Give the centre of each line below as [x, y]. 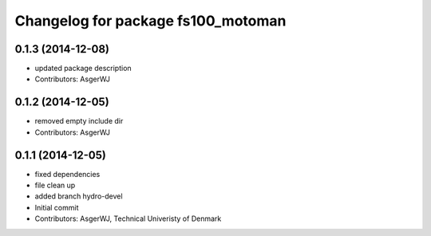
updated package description [83, 69]
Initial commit [57, 207]
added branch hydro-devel [79, 196]
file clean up [55, 185]
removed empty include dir [79, 121]
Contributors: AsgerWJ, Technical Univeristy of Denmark [128, 218]
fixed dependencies [67, 174]
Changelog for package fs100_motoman [150, 21]
